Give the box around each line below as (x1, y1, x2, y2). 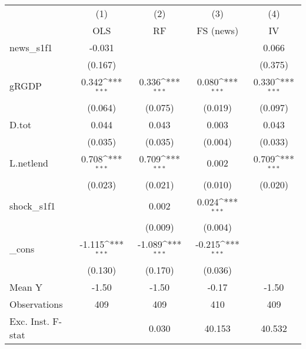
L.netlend (9, 156, 49, 170)
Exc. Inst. (9, 314, 49, 328)
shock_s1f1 (9, 198, 55, 212)
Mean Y (9, 280, 43, 294)
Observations (9, 297, 63, 311)
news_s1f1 (9, 41, 53, 54)
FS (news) (197, 24, 239, 37)
